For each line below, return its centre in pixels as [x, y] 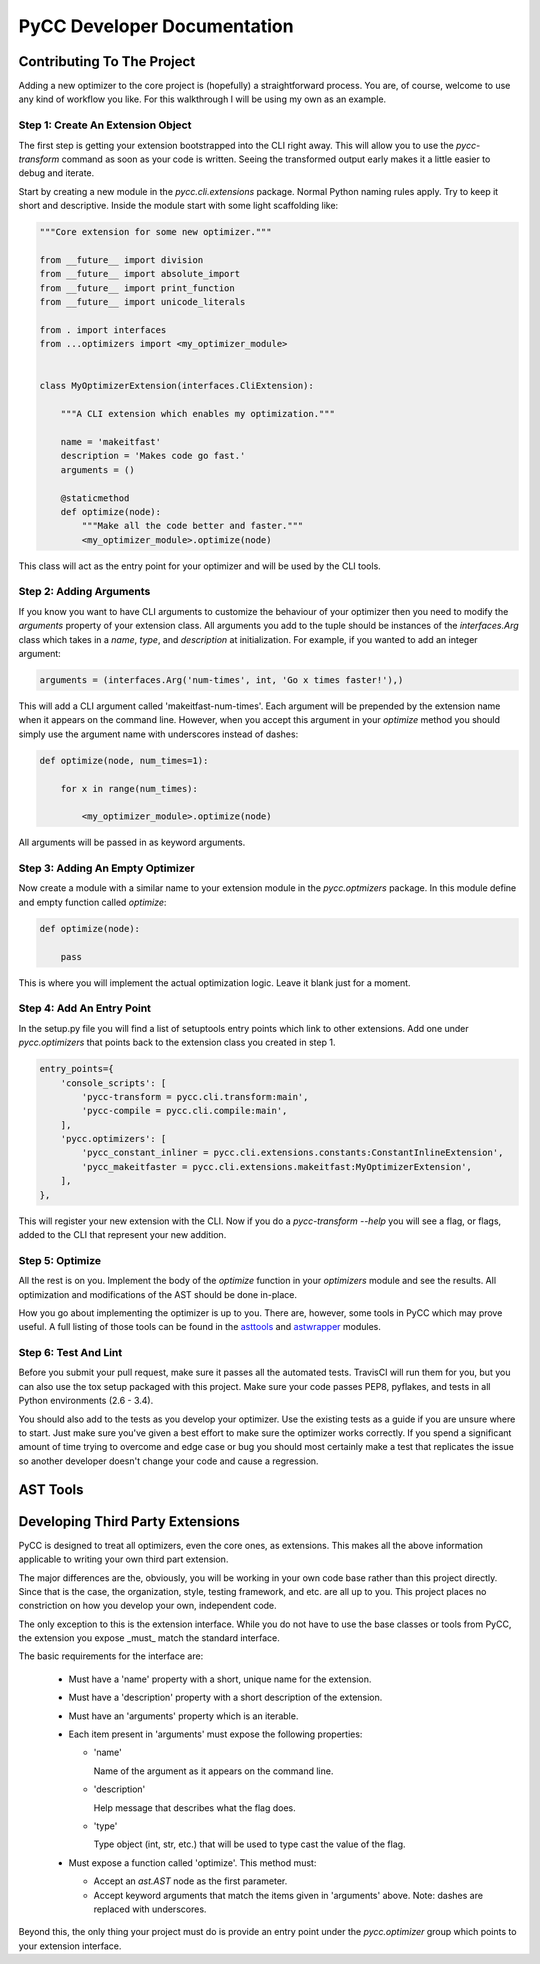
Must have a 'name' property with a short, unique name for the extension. [220, 1679]
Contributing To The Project [107, 61]
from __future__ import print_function [137, 288]
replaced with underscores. [150, 1909]
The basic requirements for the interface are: [111, 1656]
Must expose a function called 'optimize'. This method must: [192, 1862]
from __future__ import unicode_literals [142, 302]
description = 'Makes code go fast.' [153, 456]
